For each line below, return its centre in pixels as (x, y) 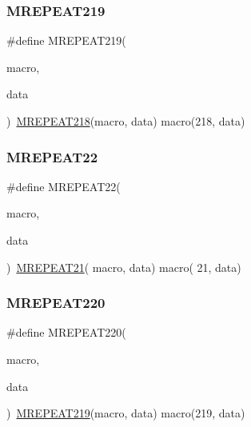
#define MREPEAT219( (66, 40)
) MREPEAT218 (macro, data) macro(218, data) (126, 121)
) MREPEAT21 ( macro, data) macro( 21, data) (124, 267)
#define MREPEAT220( (66, 332)
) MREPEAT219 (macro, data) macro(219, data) (126, 413)
